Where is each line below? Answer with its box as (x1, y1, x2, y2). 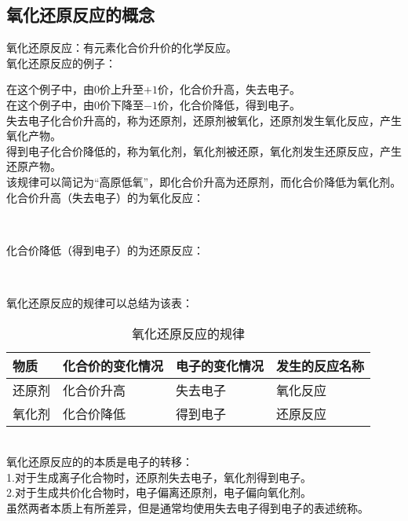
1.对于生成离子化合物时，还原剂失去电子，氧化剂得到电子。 (6, 468, 311, 485)
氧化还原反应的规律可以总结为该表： (6, 294, 193, 310)
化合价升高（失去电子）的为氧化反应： (6, 189, 204, 205)
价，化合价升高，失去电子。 (157, 81, 301, 97)
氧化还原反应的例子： (6, 54, 116, 71)
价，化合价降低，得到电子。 (157, 96, 301, 112)
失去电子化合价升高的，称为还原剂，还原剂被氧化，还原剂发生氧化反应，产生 (6, 112, 402, 128)
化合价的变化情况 (63, 356, 164, 375)
